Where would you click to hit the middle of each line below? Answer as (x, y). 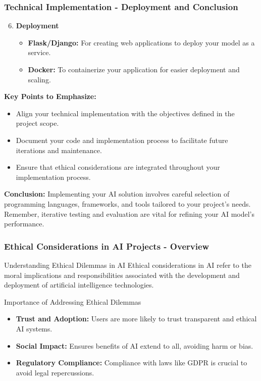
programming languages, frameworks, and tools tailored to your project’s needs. (127, 203)
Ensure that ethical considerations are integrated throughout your (118, 167)
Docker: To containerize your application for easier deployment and (134, 69)
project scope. (37, 123)
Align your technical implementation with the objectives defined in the (125, 113)
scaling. (39, 79)
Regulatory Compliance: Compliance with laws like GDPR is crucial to (132, 363)
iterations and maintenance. (59, 150)
